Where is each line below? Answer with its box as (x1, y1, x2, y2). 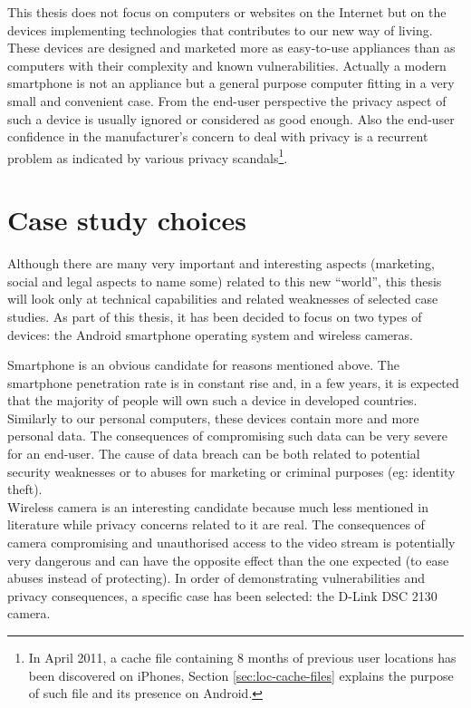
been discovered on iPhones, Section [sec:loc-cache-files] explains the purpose (28, 665, 454, 684)
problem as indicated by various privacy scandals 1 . (7, 145, 288, 167)
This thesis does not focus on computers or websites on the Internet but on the (7, 3, 447, 21)
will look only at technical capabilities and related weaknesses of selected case (7, 289, 438, 308)
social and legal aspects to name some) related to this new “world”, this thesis (7, 271, 442, 290)
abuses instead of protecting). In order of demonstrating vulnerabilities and (7, 568, 426, 587)
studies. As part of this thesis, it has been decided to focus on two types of (7, 306, 422, 325)
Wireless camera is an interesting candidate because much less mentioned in (7, 497, 428, 516)
